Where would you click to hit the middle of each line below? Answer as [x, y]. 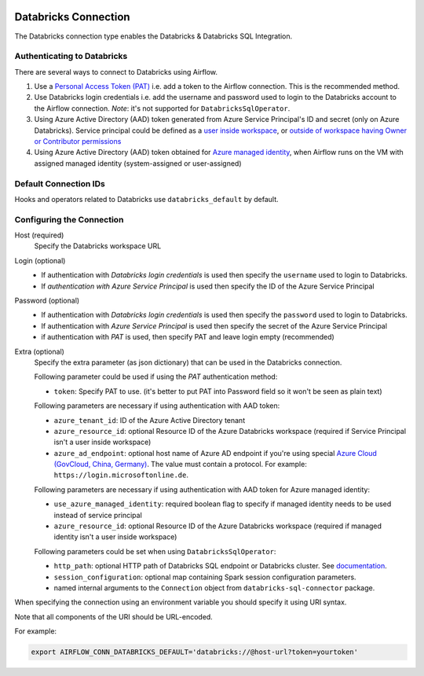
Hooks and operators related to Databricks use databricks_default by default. [146, 199]
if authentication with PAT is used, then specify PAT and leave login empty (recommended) [188, 337]
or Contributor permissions [78, 141]
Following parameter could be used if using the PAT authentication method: [156, 377]
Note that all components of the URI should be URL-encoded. [114, 616]
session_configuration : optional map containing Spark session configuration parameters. [205, 577]
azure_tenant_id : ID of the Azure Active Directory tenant [150, 420]
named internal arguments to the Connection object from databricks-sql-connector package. [214, 588]
